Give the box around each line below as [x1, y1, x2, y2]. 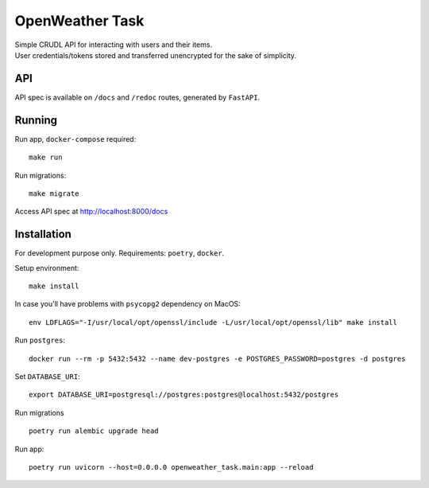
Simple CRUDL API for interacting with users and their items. [14, 40, 213, 49]
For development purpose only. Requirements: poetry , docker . [14, 248, 225, 258]
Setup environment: [14, 263, 79, 272]
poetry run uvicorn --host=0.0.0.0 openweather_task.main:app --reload [29, 463, 314, 471]
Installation [14, 228, 71, 241]
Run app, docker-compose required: [14, 134, 137, 143]
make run [29, 153, 63, 162]
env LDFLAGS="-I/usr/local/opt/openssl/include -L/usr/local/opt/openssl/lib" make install [29, 318, 397, 326]
